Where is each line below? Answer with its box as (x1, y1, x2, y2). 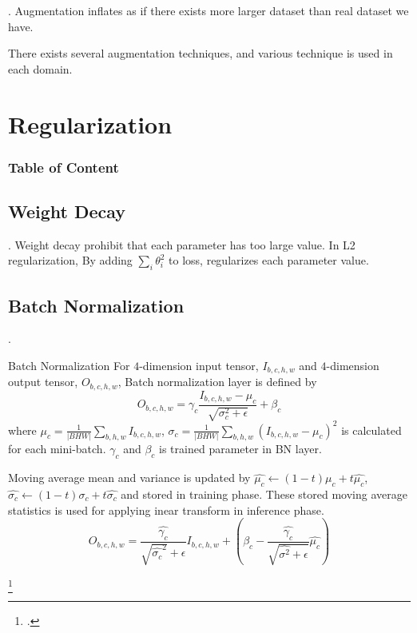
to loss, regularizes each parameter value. (169, 252, 369, 269)
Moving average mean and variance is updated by (8, 469, 251, 486)
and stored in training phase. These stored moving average (121, 486, 407, 502)
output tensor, (8, 373, 78, 390)
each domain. (8, 60, 73, 77)
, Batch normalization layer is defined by (117, 373, 317, 390)
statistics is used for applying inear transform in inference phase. (8, 501, 324, 518)
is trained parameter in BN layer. (159, 440, 322, 457)
